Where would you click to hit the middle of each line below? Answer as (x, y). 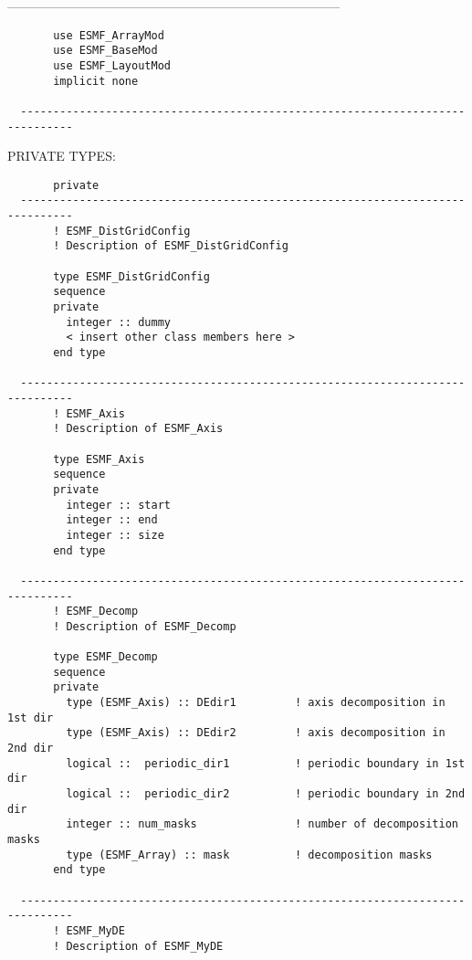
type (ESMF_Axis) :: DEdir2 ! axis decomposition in (256, 733)
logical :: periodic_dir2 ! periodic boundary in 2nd (266, 794)
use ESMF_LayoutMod (112, 65)
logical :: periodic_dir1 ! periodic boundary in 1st (266, 763)
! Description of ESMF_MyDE (138, 946)
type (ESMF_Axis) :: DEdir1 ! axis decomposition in (256, 703)
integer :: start (118, 505)
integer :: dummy (118, 322)
